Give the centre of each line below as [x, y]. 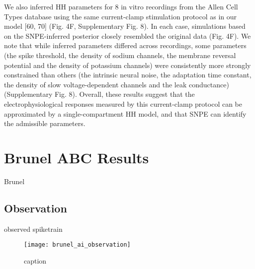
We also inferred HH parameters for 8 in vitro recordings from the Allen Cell [121, 6]
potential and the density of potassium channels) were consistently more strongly [127, 65]
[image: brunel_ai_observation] [77, 245]
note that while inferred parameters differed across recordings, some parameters [125, 45]
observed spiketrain [33, 229]
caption [35, 260]
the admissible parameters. [45, 123]
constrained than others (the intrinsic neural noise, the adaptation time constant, [128, 75]
